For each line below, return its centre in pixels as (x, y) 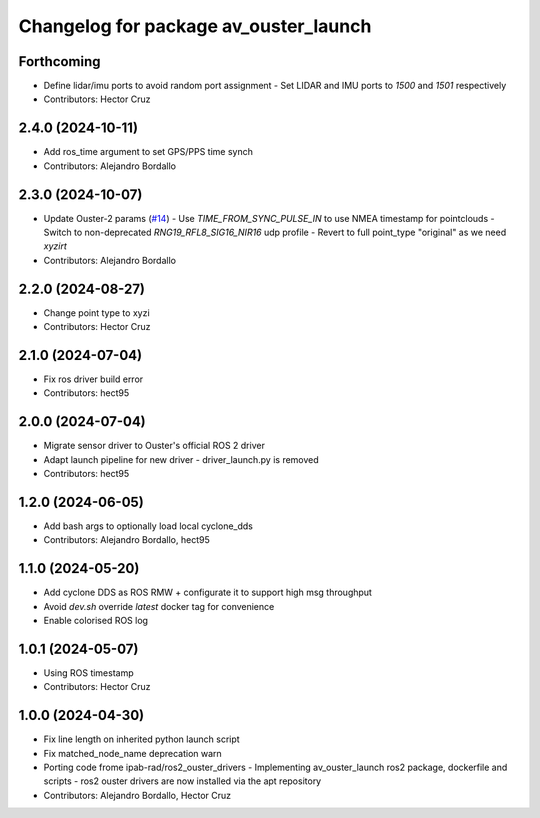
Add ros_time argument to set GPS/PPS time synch (148, 152)
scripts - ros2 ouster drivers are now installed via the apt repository (182, 781)
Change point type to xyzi (96, 312)
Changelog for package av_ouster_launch (195, 26)
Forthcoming (59, 61)
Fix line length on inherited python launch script (141, 739)
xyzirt (55, 246)
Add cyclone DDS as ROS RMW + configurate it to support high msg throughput (207, 592)
